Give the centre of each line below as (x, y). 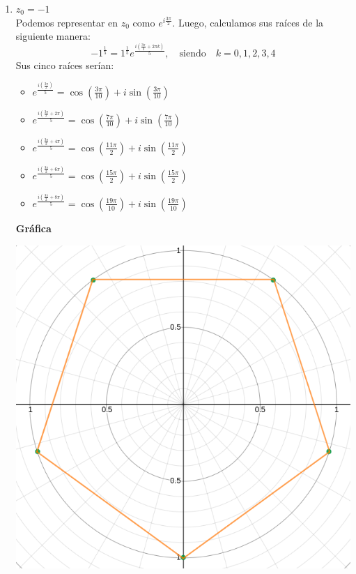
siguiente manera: (53, 36)
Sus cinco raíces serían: (65, 65)
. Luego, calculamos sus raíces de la (248, 22)
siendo (193, 53)
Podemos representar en (67, 22)
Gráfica (33, 228)
